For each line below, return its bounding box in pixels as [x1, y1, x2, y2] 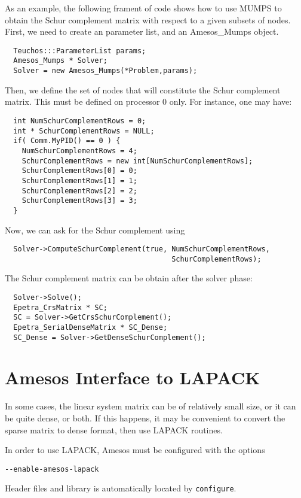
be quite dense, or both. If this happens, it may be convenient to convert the [5, 412, 285, 424]
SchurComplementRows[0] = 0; [21, 166, 137, 175]
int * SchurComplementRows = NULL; [13, 126, 155, 135]
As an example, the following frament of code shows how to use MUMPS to [5, 2, 282, 14]
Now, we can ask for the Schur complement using [5, 223, 185, 236]
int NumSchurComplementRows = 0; [13, 116, 146, 125]
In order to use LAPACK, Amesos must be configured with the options [5, 444, 265, 456]
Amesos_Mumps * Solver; [13, 56, 107, 65]
